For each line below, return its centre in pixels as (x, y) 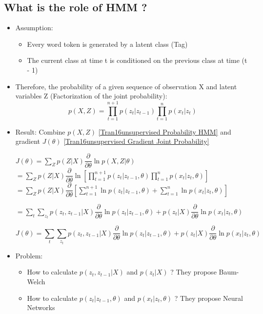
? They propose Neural (209, 298)
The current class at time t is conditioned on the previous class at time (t (137, 60)
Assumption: (34, 28)
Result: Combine (40, 131)
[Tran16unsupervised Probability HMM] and (165, 131)
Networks (41, 307)
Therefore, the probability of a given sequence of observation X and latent (126, 86)
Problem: (29, 255)
